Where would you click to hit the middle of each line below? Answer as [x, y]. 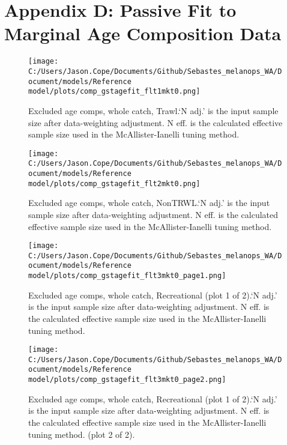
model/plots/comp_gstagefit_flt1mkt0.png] [114, 92]
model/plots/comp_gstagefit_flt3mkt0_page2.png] [127, 380]
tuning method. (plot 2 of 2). [82, 434]
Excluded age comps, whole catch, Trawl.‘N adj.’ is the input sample [153, 110]
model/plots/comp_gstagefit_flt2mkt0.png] [114, 183]
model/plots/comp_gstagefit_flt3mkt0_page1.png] [127, 276]
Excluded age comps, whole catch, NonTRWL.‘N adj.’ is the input [149, 203]
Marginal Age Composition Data [143, 33]
